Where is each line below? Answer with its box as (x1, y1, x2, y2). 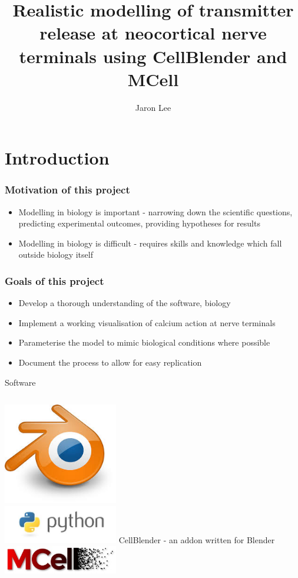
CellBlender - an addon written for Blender (118, 534, 275, 546)
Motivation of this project (5, 182, 130, 197)
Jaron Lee (135, 101, 171, 113)
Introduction (5, 146, 110, 170)
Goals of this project (5, 273, 104, 288)
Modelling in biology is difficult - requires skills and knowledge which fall (18, 237, 282, 249)
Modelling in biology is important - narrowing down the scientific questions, (18, 205, 293, 218)
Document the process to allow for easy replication (18, 356, 202, 369)
